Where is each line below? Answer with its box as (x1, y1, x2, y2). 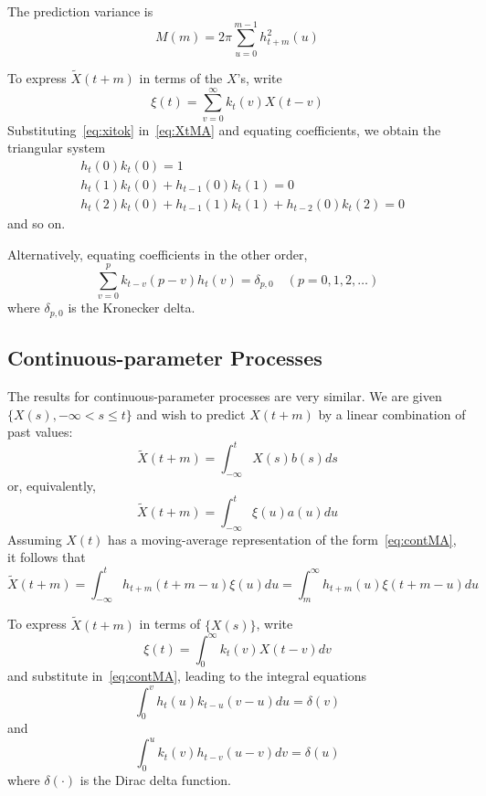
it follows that (7, 547, 86, 567)
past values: (7, 422, 73, 441)
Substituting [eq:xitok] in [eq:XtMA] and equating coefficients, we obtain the (7, 120, 441, 139)
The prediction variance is (7, 2, 153, 20)
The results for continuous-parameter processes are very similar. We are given (7, 386, 442, 405)
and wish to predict (136, 404, 246, 423)
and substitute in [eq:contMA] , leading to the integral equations (7, 666, 367, 685)
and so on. (7, 213, 66, 232)
